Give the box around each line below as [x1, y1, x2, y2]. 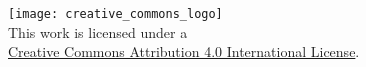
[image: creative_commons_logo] [8, 7, 223, 21]
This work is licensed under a [8, 21, 188, 42]
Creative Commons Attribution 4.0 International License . [8, 41, 360, 62]
